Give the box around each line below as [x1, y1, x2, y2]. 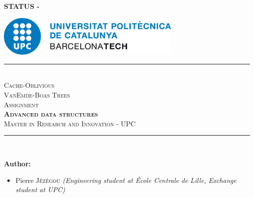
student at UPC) [15, 184, 65, 195]
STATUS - [4, 1, 40, 11]
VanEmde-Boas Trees [4, 89, 70, 99]
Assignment [4, 99, 39, 109]
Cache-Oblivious [4, 80, 55, 90]
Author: [4, 158, 31, 168]
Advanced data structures [4, 109, 98, 119]
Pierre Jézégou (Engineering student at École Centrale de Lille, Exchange [15, 175, 237, 185]
